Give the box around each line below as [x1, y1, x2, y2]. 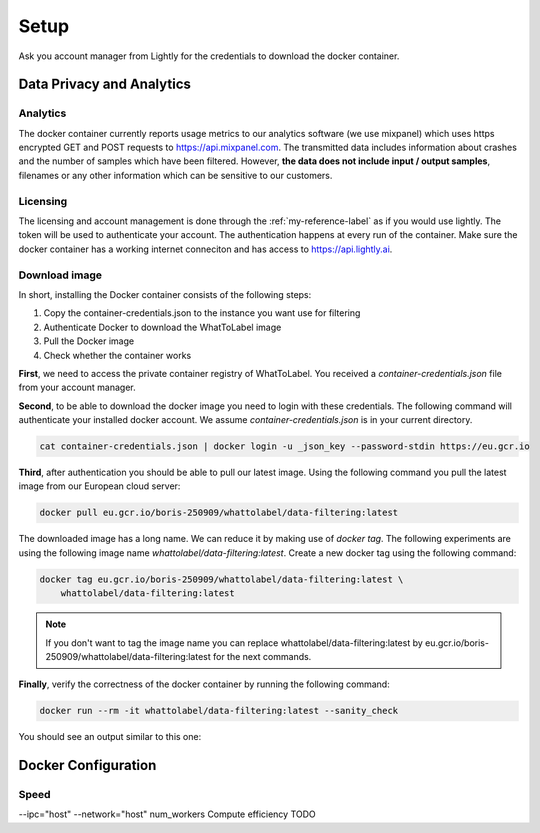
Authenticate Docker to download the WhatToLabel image [43, 321, 282, 333]
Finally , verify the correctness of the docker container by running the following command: [18, 678, 390, 690]
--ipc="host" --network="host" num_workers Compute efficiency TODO [18, 808, 317, 820]
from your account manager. [18, 381, 137, 394]
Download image [18, 268, 102, 282]
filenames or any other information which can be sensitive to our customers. [18, 169, 333, 181]
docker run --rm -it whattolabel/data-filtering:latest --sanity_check [39, 705, 399, 717]
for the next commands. [212, 650, 312, 662]
